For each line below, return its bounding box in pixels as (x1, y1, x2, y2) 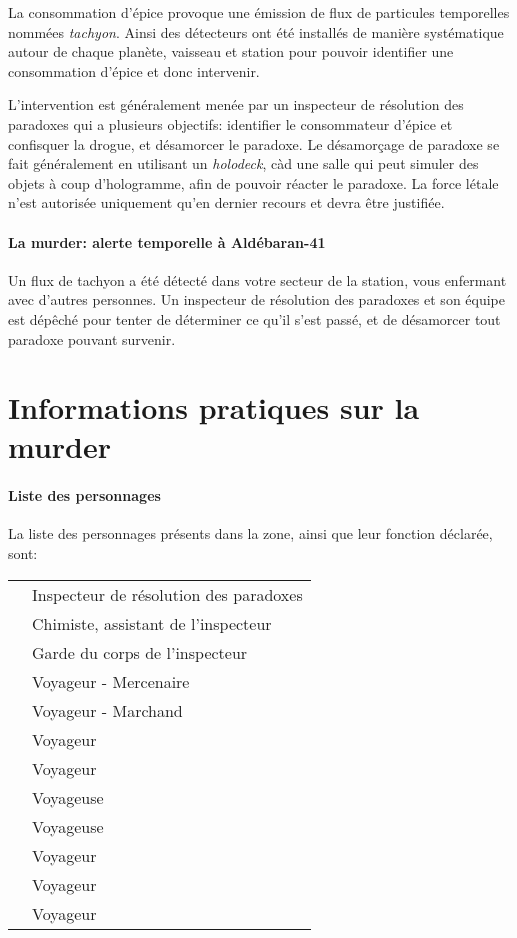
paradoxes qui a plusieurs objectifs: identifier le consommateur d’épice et (8, 113, 453, 134)
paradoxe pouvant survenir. (8, 328, 176, 349)
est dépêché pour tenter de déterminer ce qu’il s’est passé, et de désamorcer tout (8, 308, 501, 329)
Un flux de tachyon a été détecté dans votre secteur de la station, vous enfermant (8, 269, 507, 290)
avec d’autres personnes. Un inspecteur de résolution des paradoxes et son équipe (8, 289, 506, 310)
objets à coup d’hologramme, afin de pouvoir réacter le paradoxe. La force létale (8, 172, 499, 193)
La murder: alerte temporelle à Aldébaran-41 (8, 231, 326, 252)
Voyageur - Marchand (32, 698, 183, 722)
